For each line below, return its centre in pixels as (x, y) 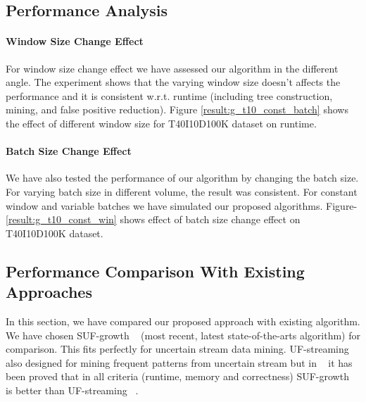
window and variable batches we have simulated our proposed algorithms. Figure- (182, 205)
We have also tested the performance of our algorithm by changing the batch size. (182, 178)
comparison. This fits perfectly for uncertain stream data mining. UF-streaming (177, 349)
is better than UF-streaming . (72, 390)
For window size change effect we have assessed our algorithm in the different (172, 68)
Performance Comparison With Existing (155, 271)
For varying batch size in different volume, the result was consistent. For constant (182, 191)
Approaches (49, 292)
